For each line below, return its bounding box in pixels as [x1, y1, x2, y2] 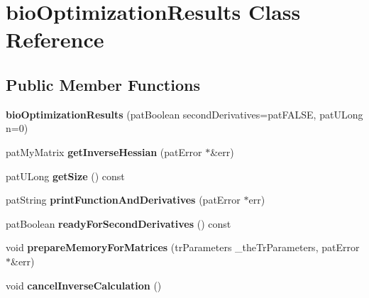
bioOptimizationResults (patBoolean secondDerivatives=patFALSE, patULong [6, 106, 363, 121]
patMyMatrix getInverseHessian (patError [6, 144, 202, 159]
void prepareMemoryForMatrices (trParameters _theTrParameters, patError [6, 240, 360, 255]
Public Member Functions [6, 73, 200, 95]
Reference [6, 25, 104, 54]
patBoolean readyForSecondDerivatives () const [6, 216, 231, 231]
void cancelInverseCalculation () [6, 277, 162, 292]
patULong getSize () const [6, 168, 125, 183]
